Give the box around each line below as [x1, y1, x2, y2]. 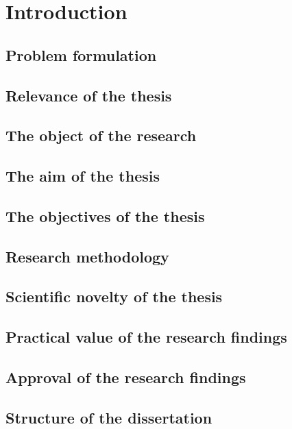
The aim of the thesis [5, 165, 160, 186]
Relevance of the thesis [5, 84, 172, 106]
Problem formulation [5, 44, 157, 65]
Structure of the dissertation [5, 406, 212, 428]
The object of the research [5, 125, 197, 146]
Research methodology [5, 245, 169, 267]
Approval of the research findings [5, 367, 246, 388]
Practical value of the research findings [5, 326, 287, 347]
